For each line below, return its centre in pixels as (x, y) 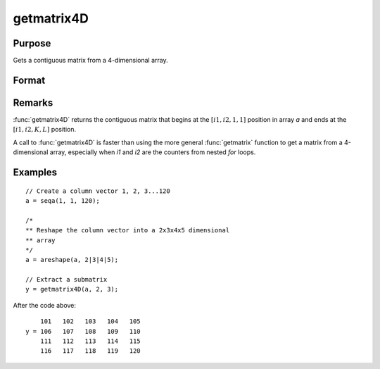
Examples (35, 172)
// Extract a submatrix (66, 280)
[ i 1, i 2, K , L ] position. (45, 130)
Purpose (32, 43)
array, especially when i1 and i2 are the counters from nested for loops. (153, 152)
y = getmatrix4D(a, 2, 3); (72, 289)
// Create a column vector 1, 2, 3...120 (98, 191)
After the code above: (45, 305)
